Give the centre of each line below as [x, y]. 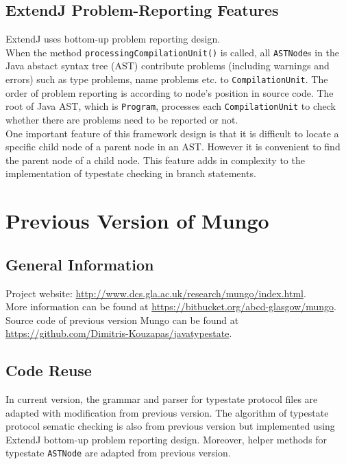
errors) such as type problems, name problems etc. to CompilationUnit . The [167, 79]
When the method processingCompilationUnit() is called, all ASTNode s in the [173, 52]
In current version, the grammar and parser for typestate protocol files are [162, 399]
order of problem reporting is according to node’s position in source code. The [170, 92]
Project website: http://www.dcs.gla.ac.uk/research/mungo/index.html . [156, 293]
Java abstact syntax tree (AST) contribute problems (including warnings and [168, 66]
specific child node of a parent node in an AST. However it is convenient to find [173, 147]
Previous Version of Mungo [137, 221]
